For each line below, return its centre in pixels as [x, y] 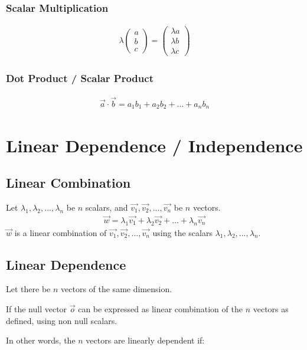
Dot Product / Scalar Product [80, 78]
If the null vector [37, 308]
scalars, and [107, 207]
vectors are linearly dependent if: [145, 340]
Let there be [28, 289]
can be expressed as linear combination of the [160, 308]
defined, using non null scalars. [62, 320]
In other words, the [41, 340]
